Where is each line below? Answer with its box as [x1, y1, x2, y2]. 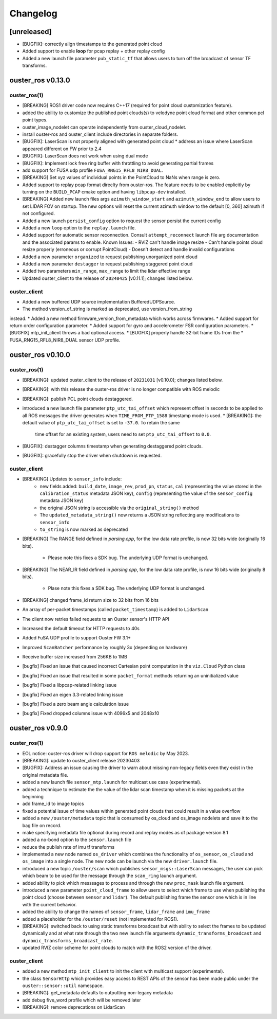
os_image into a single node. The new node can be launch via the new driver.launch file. [22, 858, 218, 864]
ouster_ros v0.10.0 [9, 350, 71, 359]
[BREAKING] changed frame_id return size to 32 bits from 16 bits [22, 597, 159, 603]
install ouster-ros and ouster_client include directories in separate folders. [22, 131, 179, 137]
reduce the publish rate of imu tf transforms [22, 844, 115, 850]
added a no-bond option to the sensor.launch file [22, 836, 132, 843]
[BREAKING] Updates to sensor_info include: [22, 476, 122, 482]
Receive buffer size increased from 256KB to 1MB [22, 654, 128, 660]
